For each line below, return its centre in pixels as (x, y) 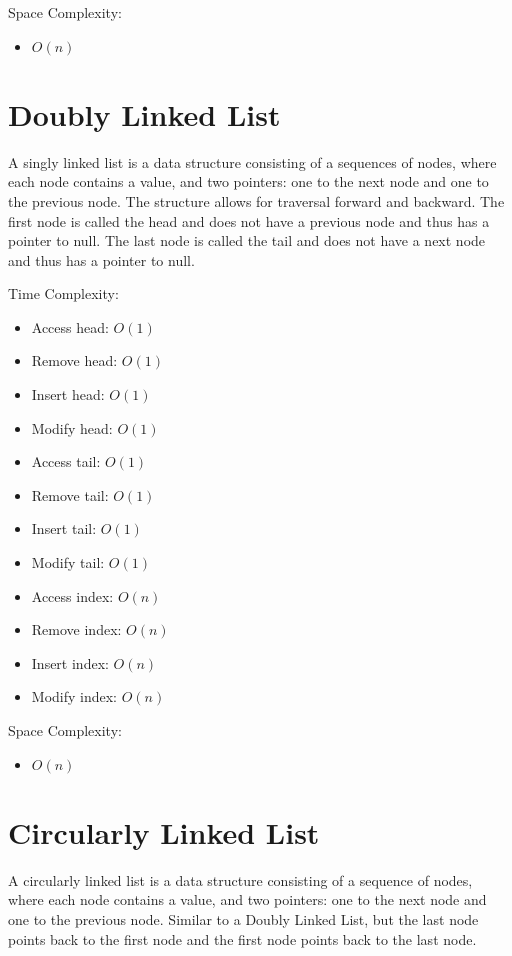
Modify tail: (68, 562)
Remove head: (74, 360)
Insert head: (68, 394)
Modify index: (74, 696)
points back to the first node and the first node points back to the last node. (242, 938)
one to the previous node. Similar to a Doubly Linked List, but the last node (243, 918)
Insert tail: (64, 528)
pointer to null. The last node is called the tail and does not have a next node (247, 240)
